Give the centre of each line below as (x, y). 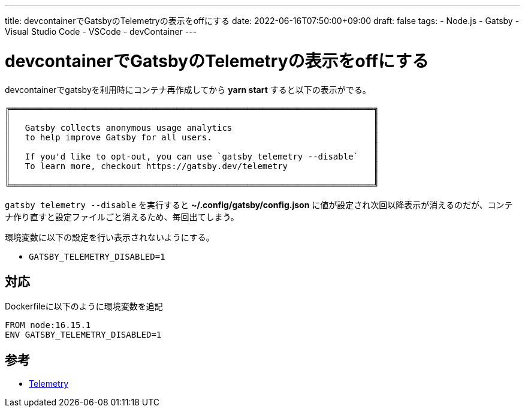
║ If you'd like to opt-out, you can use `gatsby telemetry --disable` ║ (192, 156)
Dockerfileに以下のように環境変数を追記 (84, 306)
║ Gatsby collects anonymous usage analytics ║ (192, 127)
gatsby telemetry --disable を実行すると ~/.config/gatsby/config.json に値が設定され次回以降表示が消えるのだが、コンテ (259, 205)
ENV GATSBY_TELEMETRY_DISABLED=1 (83, 335)
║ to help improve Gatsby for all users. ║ (192, 137)
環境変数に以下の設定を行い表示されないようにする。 (110, 237)
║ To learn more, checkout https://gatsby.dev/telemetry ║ (192, 166)
